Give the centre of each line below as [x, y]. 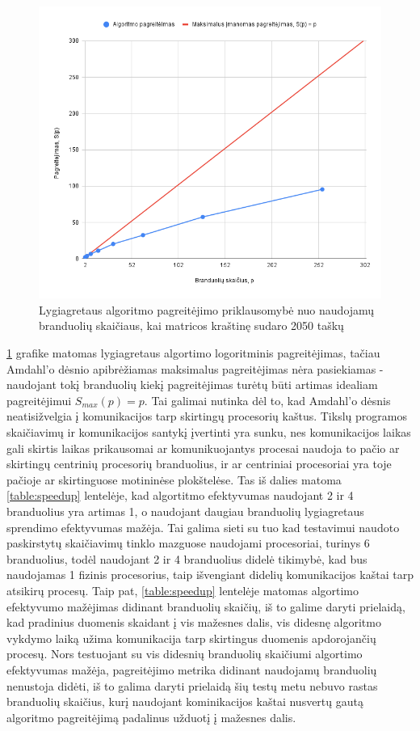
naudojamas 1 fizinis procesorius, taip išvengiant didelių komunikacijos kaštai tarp [210, 575]
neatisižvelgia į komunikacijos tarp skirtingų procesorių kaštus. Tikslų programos [207, 416]
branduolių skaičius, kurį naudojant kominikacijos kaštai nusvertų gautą [185, 701]
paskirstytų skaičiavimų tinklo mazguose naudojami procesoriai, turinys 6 [188, 543]
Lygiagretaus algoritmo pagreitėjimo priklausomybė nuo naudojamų [207, 309]
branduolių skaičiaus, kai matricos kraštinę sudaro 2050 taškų [191, 325]
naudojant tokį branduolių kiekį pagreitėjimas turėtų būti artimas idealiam [192, 385]
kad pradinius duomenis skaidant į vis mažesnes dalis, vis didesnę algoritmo [194, 622]
